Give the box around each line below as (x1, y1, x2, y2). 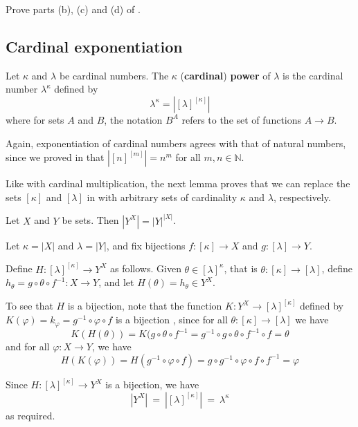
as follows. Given (110, 261, 181, 276)
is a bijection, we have (105, 377, 199, 392)
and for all (6, 339, 50, 353)
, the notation (104, 112, 163, 126)
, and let (98, 275, 134, 290)
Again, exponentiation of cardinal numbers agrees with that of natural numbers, (6, 135, 346, 150)
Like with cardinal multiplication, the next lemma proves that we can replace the (6, 176, 350, 191)
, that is (224, 261, 258, 276)
